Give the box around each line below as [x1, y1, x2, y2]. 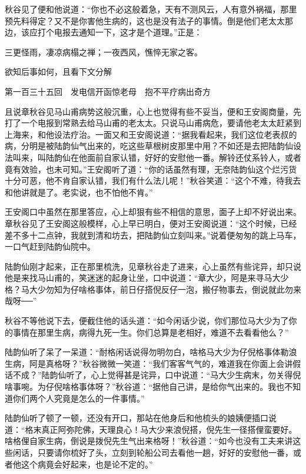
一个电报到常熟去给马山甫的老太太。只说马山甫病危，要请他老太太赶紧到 [21, 117, 301, 129]
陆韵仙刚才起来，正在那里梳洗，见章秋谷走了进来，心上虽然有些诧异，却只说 [5, 260, 301, 272]
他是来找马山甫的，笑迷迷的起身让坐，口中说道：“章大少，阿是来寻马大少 [5, 271, 289, 284]
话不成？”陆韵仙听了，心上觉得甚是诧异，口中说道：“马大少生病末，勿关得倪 [5, 369, 301, 381]
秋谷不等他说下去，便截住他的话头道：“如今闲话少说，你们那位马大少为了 [5, 314, 289, 327]
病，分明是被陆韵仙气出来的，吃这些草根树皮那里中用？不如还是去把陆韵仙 [5, 140, 293, 152]
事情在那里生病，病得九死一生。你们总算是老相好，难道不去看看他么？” [12, 326, 289, 338]
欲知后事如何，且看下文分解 [5, 65, 112, 78]
